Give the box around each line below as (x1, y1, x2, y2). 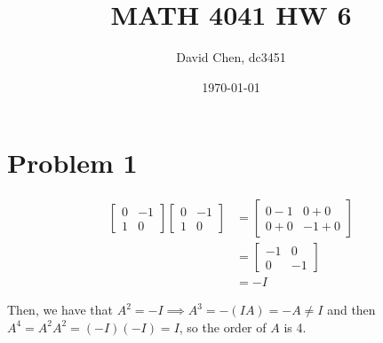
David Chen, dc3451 (176, 48, 286, 66)
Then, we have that (7, 300, 113, 319)
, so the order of (179, 317, 267, 336)
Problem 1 (7, 144, 138, 181)
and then (327, 300, 376, 319)
